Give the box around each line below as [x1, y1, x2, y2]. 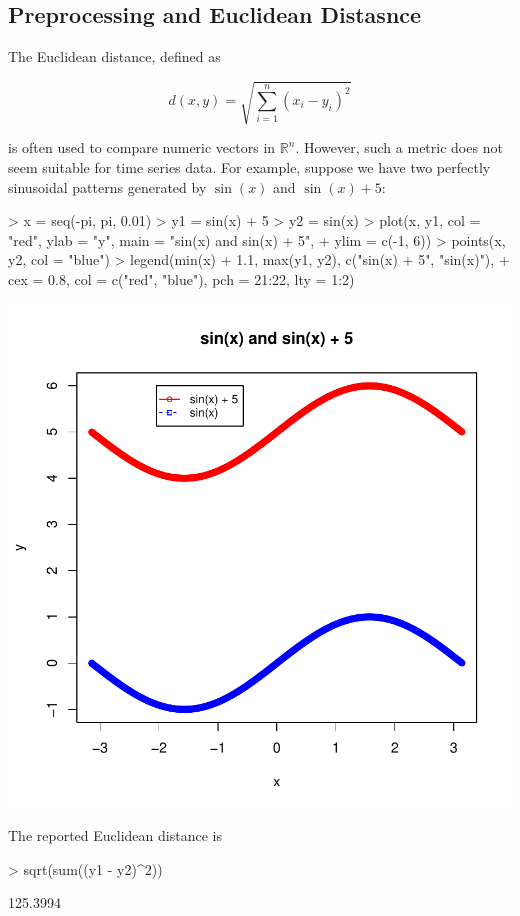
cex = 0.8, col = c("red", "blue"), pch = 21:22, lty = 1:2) [8, 268, 355, 289]
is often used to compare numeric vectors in [8, 137, 276, 158]
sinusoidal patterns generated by [8, 176, 207, 197]
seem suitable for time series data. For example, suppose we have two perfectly [8, 156, 491, 177]
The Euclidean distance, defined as [8, 46, 221, 67]
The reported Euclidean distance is [8, 825, 222, 846]
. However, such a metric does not [295, 137, 503, 158]
